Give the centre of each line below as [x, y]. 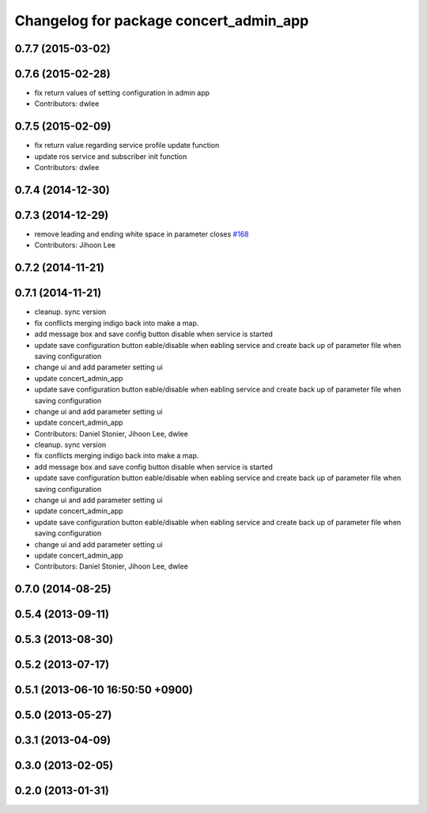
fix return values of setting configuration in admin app [122, 93]
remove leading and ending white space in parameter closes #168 [142, 234]
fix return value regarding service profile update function [127, 146]
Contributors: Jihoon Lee [75, 245]
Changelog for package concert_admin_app [162, 21]
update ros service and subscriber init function [111, 156]
